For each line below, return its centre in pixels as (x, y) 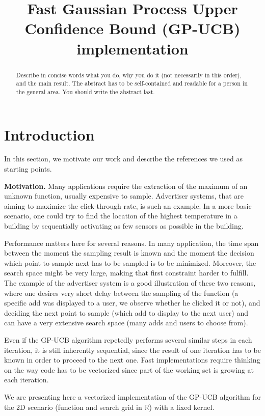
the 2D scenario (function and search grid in (73, 407)
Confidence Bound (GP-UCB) (132, 28)
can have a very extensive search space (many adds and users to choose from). (126, 323)
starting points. (28, 169)
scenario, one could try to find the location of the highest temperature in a (121, 216)
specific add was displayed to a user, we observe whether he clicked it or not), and (132, 303)
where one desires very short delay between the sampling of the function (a (121, 293)
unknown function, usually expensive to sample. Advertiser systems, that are (124, 196)
